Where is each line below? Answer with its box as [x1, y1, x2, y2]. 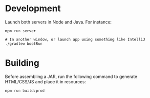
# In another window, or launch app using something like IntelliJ [5, 37, 146, 42]
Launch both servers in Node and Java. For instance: [5, 19, 112, 25]
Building [5, 58, 40, 69]
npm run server [5, 28, 36, 33]
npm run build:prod [5, 88, 45, 93]
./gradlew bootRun [5, 41, 43, 46]
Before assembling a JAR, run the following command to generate [5, 74, 138, 79]
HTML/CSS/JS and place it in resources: [5, 78, 86, 84]
